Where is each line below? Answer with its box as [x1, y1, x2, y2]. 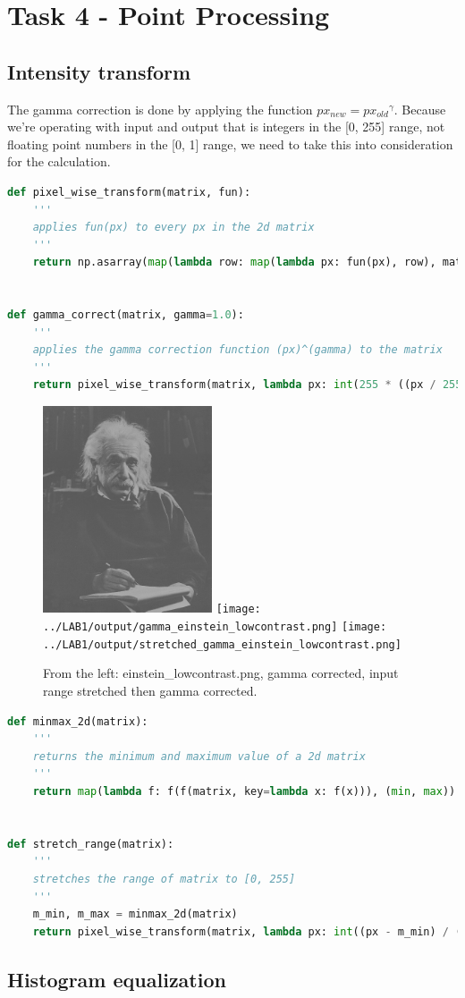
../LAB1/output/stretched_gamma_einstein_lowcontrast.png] [43, 638, 402, 651]
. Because [393, 99, 446, 118]
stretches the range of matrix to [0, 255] [32, 872, 296, 885]
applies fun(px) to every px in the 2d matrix [32, 221, 315, 234]
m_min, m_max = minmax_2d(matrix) [32, 908, 238, 921]
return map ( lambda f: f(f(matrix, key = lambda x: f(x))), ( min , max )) [32, 784, 456, 798]
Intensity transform [7, 57, 191, 85]
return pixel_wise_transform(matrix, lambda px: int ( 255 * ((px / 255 [32, 378, 462, 392]
